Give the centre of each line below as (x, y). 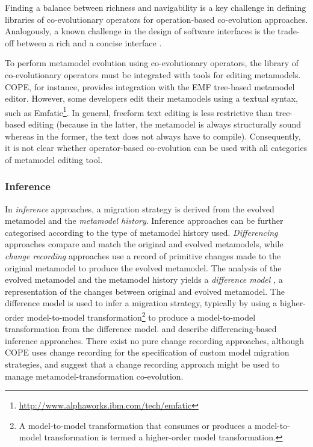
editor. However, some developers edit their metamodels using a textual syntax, (152, 98)
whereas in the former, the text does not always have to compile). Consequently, (153, 136)
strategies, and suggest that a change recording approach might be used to (142, 364)
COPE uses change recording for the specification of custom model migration (147, 352)
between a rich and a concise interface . (89, 42)
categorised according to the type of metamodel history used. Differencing (141, 232)
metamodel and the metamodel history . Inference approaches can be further (144, 220)
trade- (289, 31)
